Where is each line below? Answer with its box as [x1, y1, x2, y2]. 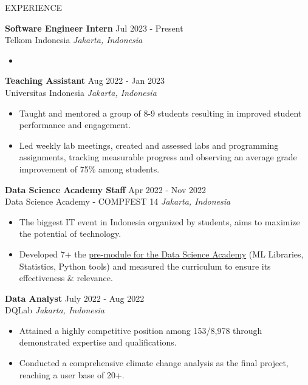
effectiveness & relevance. [19, 271, 113, 284]
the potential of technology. [19, 227, 121, 240]
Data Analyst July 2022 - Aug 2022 [5, 291, 145, 304]
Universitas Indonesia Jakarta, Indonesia [5, 86, 157, 98]
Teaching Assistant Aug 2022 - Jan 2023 [5, 74, 165, 87]
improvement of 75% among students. [19, 162, 160, 175]
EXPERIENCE [5, 1, 63, 13]
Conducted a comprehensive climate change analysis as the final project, [19, 356, 289, 369]
